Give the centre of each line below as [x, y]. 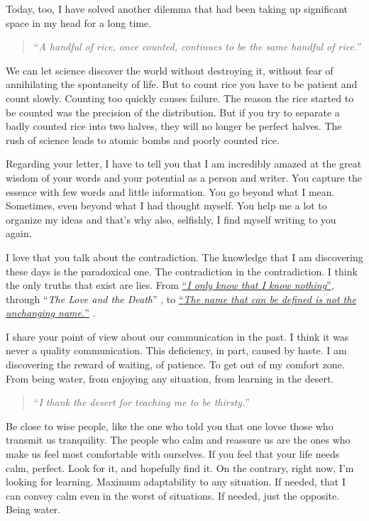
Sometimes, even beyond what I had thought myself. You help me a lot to [166, 205]
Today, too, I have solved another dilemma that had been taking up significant [177, 9]
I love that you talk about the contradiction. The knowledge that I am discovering [184, 257]
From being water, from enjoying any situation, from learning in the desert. [170, 378]
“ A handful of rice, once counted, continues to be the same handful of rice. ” [198, 46]
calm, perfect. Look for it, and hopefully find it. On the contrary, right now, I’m [180, 467]
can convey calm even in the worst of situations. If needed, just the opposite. [173, 495]
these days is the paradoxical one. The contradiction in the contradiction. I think [182, 271]
